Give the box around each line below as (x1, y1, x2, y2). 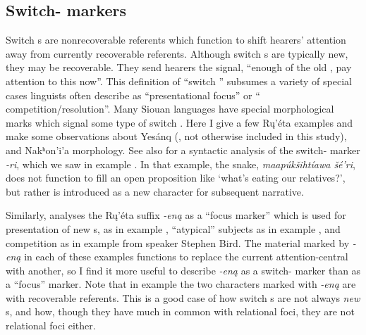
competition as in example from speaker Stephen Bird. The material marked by (6, 235, 350, 250)
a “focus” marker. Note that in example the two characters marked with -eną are (6, 277, 356, 291)
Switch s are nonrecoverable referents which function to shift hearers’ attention (6, 32, 346, 47)
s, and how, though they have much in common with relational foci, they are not (6, 304, 355, 319)
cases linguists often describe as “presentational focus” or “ (6, 87, 260, 102)
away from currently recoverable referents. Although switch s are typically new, (6, 46, 348, 61)
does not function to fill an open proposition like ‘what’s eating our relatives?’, (6, 170, 346, 185)
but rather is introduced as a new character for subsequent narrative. (6, 184, 304, 198)
